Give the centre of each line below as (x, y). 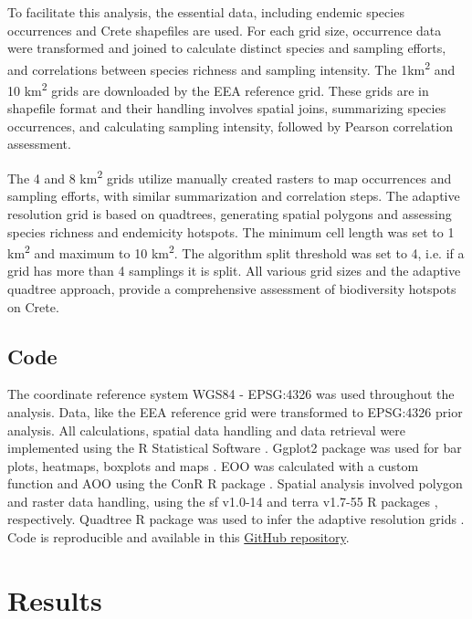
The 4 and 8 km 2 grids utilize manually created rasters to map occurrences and (230, 177)
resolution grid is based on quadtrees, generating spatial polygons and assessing (230, 213)
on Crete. (33, 306)
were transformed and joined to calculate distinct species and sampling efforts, (227, 48)
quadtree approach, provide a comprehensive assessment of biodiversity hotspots (232, 288)
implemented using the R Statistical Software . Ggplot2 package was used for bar (235, 448)
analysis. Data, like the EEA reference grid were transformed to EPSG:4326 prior (235, 411)
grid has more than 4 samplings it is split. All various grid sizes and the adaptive (234, 271)
